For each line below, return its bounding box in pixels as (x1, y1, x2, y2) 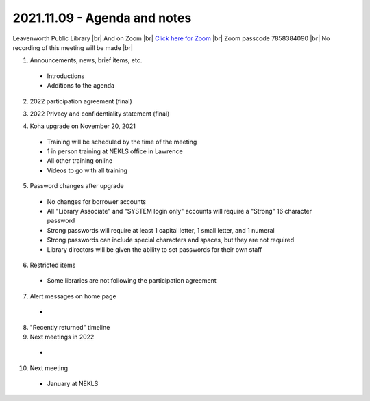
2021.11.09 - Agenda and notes (12, 10, 192, 25)
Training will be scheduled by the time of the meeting (47, 138, 197, 146)
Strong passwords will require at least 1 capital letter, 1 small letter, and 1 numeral (47, 226, 275, 234)
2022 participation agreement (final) (29, 96, 133, 105)
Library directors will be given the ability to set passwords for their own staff (47, 245, 262, 253)
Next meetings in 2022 (29, 333, 95, 341)
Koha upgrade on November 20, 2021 (29, 122, 136, 130)
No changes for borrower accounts (47, 197, 147, 205)
